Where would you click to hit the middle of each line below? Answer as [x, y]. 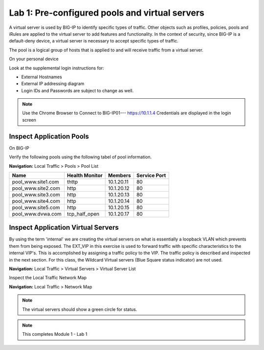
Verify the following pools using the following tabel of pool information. [80, 157]
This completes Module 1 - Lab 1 [55, 334]
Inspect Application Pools [49, 136]
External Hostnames [42, 77]
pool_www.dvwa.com [37, 214]
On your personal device [34, 59]
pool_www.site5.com [36, 207]
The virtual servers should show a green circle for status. [80, 309]
